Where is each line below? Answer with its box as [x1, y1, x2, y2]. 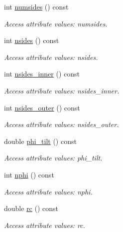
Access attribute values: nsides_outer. [4, 119, 119, 129]
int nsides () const [4, 35, 59, 45]
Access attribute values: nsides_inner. [4, 85, 120, 95]
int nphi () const [4, 169, 54, 179]
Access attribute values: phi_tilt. [4, 152, 103, 163]
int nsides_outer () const [4, 102, 80, 112]
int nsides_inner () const [4, 68, 80, 79]
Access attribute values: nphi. [4, 186, 93, 196]
